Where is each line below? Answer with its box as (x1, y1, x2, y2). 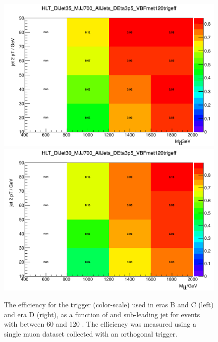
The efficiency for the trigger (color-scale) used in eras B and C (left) (4, 299, 214, 310)
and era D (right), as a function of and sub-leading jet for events (4, 309, 200, 319)
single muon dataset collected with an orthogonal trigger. (4, 328, 177, 339)
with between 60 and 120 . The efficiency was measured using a (4, 319, 196, 329)
